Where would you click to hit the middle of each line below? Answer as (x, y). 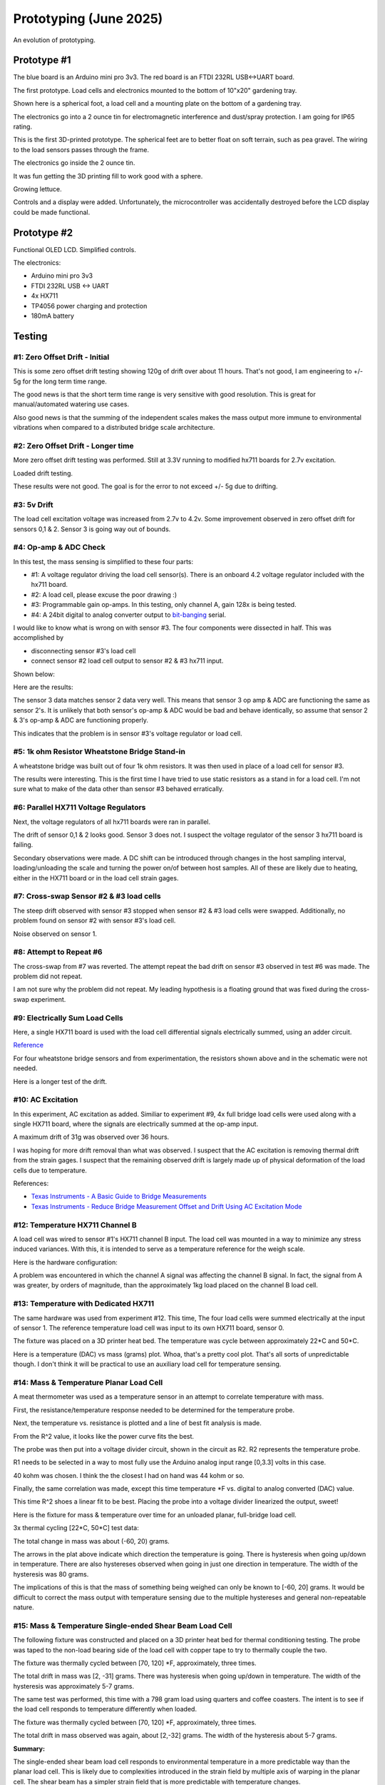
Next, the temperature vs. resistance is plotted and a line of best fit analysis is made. (137, 1423)
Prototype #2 (43, 232)
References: (31, 1183)
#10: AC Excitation (46, 1100)
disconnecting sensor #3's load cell (83, 650)
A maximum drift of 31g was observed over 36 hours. (91, 1137)
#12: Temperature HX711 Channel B (75, 1225)
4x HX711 (45, 296)
